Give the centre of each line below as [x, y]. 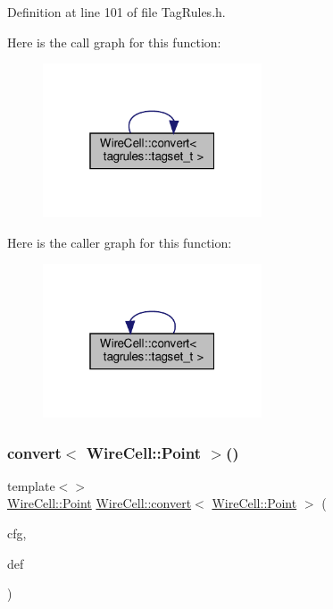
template [31, 485]
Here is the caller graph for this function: [120, 242]
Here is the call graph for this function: [114, 42]
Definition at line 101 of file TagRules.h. [117, 12]
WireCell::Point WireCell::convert [100, 503]
